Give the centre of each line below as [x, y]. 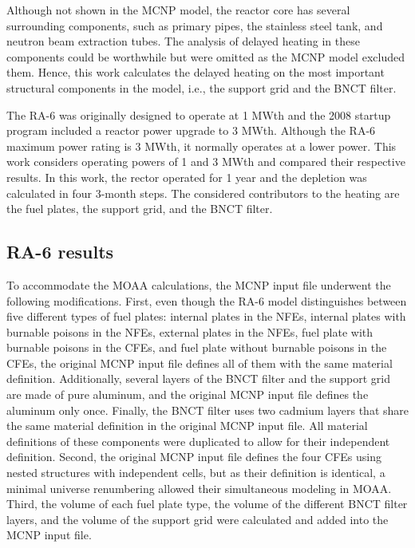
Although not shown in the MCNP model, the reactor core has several [178, 10]
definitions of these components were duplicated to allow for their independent [198, 441]
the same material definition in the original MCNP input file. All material [187, 426]
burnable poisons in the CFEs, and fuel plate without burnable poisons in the [197, 347]
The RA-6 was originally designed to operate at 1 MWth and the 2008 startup [199, 114]
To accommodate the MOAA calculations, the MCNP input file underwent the [199, 284]
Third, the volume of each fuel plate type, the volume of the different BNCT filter [207, 504]
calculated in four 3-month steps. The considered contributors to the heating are [203, 193]
